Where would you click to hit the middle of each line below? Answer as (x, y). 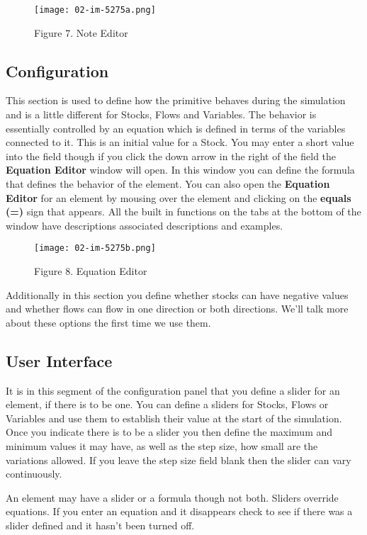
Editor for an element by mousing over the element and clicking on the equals (179, 197)
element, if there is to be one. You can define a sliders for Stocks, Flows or (167, 404)
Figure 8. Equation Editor (91, 271)
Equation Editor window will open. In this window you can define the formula (180, 170)
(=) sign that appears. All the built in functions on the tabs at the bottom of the (183, 212)
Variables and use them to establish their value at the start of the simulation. (174, 418)
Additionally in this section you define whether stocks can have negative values (177, 294)
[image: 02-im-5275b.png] (95, 248)
